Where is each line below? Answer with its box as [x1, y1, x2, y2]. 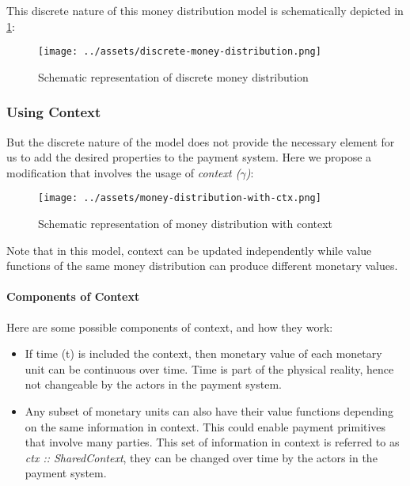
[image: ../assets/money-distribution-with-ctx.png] [38, 192, 321, 204]
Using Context [6, 102, 101, 122]
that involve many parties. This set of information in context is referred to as [25, 434, 400, 450]
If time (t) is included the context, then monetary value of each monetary [25, 345, 382, 362]
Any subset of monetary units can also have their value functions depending [25, 403, 394, 420]
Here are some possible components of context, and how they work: [6, 318, 333, 335]
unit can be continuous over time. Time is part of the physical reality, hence [25, 360, 394, 377]
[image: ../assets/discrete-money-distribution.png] [38, 46, 321, 58]
